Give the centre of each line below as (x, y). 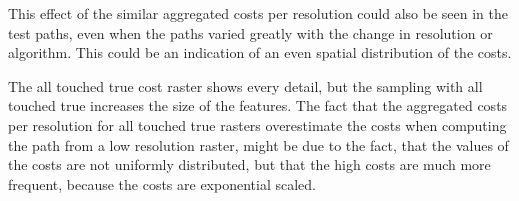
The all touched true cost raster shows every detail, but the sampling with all (245, 85)
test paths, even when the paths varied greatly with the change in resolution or (250, 32)
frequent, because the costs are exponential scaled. (162, 183)
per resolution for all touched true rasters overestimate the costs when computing (257, 124)
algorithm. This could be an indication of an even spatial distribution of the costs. (260, 52)
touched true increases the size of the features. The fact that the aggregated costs (258, 105)
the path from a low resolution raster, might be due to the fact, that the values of (258, 144)
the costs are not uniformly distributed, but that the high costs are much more (249, 164)
